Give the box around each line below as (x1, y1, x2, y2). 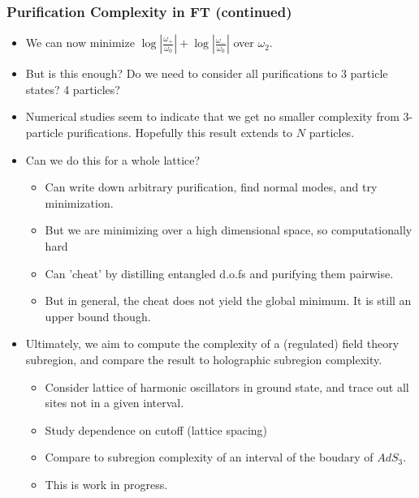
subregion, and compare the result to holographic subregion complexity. (25, 350, 382, 367)
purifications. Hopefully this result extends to (67, 124, 293, 140)
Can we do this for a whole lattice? (25, 151, 201, 168)
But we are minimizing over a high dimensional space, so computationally (45, 221, 413, 238)
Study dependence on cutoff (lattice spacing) (45, 421, 268, 438)
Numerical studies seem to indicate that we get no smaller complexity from (25, 108, 400, 125)
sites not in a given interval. (45, 394, 184, 411)
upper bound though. (45, 307, 151, 324)
